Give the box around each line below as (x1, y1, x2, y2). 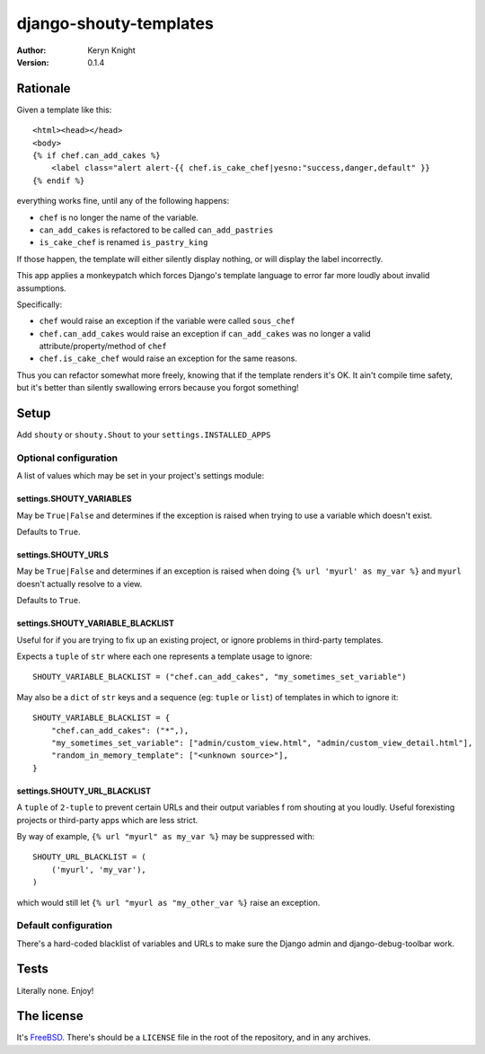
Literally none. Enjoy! (16, 985, 94, 996)
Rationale (16, 81, 71, 96)
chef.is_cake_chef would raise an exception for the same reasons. (39, 353, 298, 364)
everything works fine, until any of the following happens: (16, 196, 230, 206)
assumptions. (16, 283, 66, 294)
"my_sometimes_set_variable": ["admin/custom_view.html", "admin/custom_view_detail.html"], (50, 738, 473, 748)
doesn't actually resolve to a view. (16, 578, 143, 589)
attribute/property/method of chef (39, 341, 167, 352)
